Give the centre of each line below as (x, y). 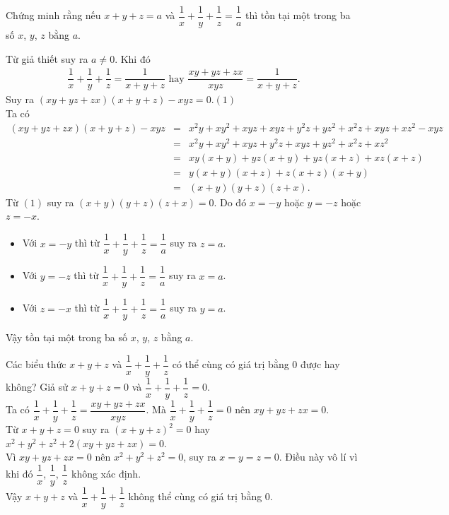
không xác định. (106, 474)
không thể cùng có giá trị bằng (195, 496)
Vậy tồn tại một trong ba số (67, 337)
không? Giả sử (37, 387)
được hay (320, 364)
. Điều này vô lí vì (318, 457)
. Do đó (230, 202)
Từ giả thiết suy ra (47, 58)
